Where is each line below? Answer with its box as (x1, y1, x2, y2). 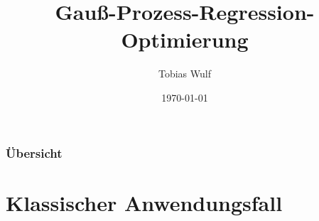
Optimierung (121, 25, 249, 54)
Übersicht (6, 144, 63, 161)
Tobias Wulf (158, 66, 211, 81)
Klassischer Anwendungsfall (6, 188, 283, 217)
